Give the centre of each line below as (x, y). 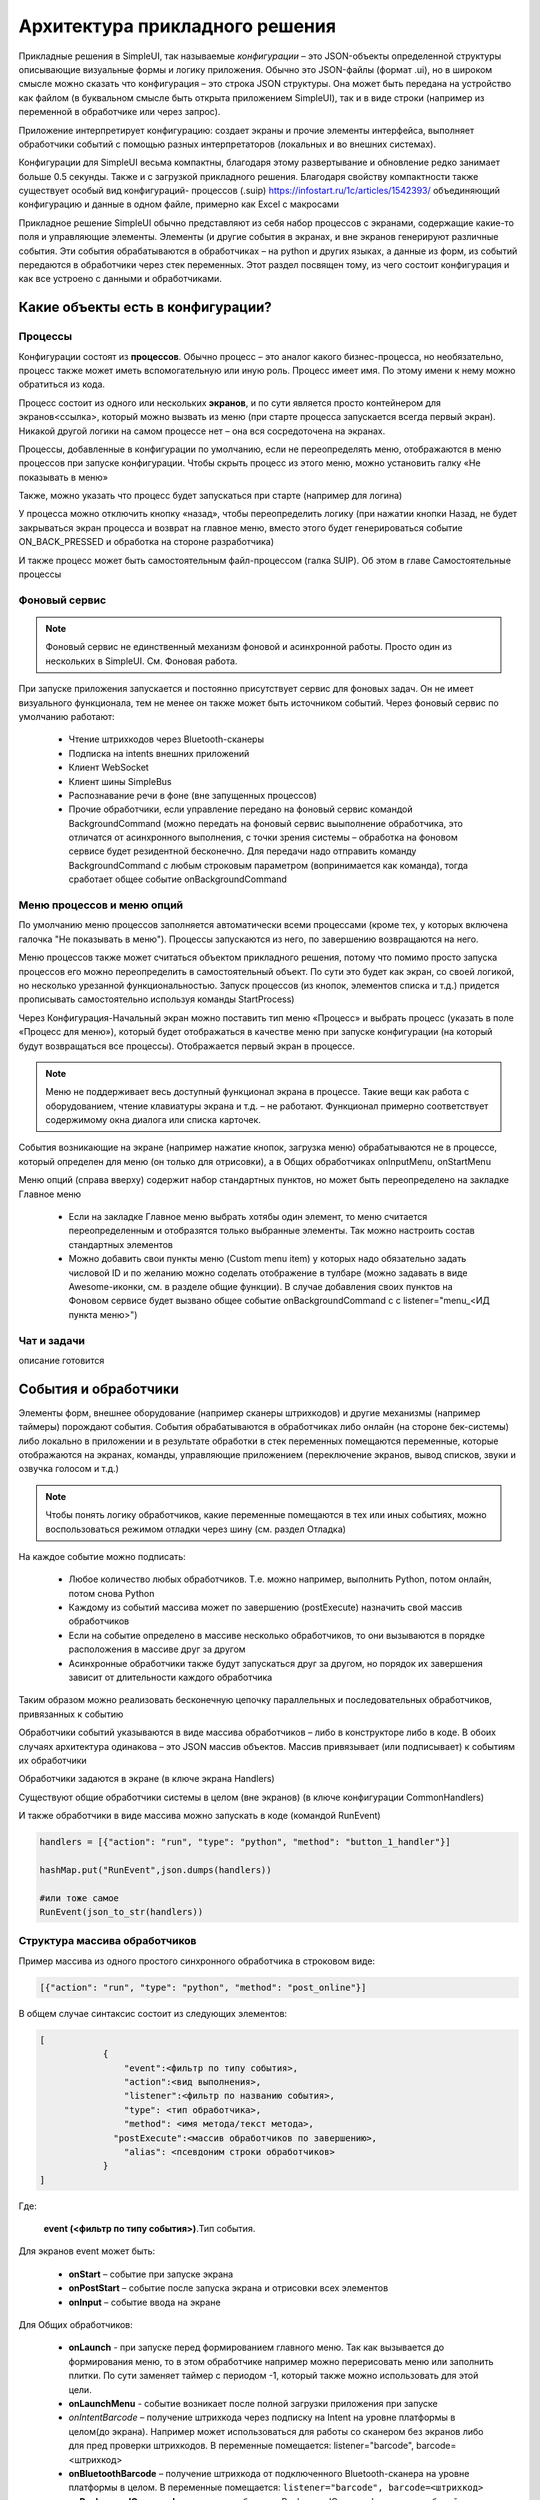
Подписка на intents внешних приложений (159, 753)
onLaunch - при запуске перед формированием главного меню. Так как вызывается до (256, 2347)
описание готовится (61, 1360)
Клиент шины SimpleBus (120, 781)
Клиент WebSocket (108, 767)
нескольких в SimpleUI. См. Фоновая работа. (141, 661)
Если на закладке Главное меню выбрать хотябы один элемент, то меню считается (248, 1217)
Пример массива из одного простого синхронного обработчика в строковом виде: (196, 1961)
